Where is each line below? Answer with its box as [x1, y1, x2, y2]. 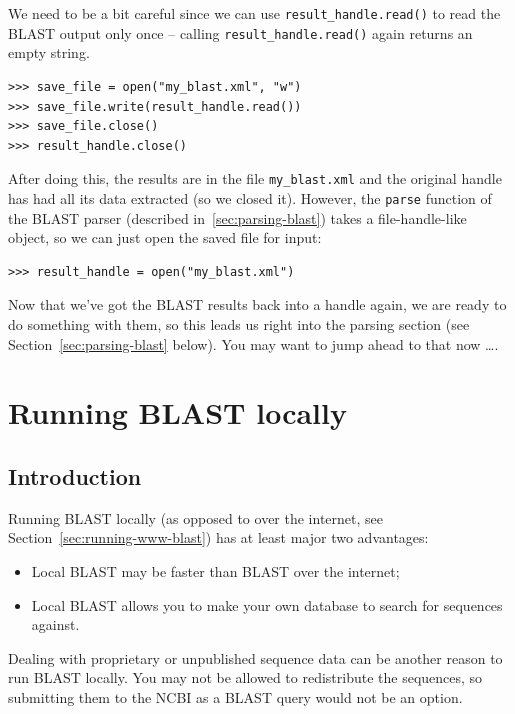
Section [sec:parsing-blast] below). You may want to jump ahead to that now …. [8, 333, 499, 354]
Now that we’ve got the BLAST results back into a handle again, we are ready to [8, 294, 507, 315]
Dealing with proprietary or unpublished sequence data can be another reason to [8, 647, 503, 668]
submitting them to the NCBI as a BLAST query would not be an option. [8, 686, 463, 707]
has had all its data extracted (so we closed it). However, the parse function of [8, 187, 492, 208]
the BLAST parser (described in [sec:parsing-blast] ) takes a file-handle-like [8, 207, 467, 228]
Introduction [8, 460, 142, 491]
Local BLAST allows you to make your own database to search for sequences [31, 594, 503, 615]
